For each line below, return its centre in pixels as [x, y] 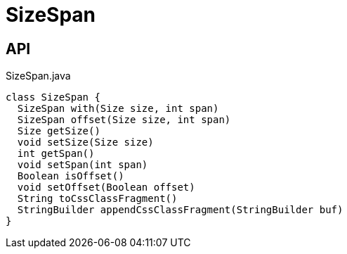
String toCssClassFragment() [97, 199]
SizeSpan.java [38, 76]
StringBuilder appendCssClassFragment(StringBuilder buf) [180, 210]
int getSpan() [56, 154]
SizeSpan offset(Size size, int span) [124, 120]
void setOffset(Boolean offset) [106, 188]
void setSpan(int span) [83, 165]
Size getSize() [59, 131]
